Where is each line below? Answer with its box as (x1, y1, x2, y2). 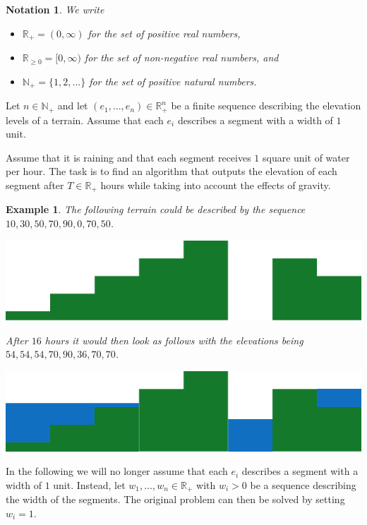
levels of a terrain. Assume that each (6, 112, 164, 127)
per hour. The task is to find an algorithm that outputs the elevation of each (6, 164, 337, 179)
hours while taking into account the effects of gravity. (100, 177, 331, 192)
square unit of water (263, 150, 350, 164)
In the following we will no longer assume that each (6, 464, 228, 478)
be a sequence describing (250, 477, 356, 492)
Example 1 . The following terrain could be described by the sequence (6, 202, 306, 217)
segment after (6, 177, 64, 192)
